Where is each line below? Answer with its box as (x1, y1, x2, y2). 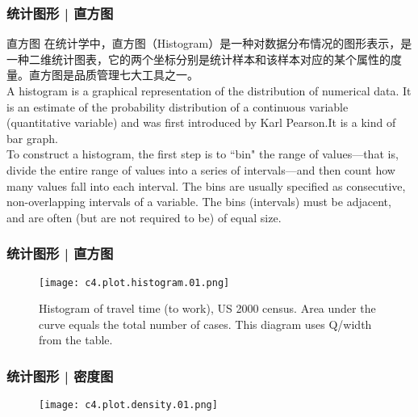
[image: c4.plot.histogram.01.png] (39, 276, 230, 289)
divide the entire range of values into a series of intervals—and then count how (6, 161, 395, 178)
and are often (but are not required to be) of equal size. (6, 208, 282, 225)
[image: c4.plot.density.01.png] (39, 399, 218, 411)
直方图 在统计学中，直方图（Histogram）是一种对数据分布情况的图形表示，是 (6, 35, 412, 52)
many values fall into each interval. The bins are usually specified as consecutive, (6, 177, 406, 194)
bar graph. (6, 129, 58, 146)
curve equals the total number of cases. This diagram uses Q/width (39, 315, 372, 332)
